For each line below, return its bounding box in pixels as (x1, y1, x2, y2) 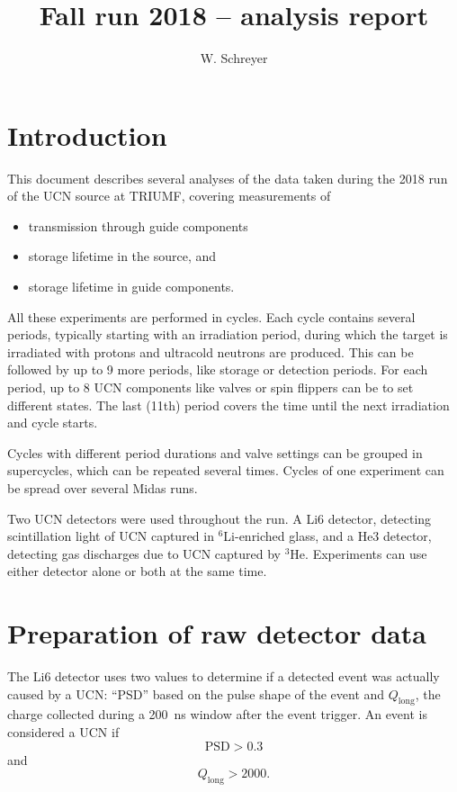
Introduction (7, 116, 167, 153)
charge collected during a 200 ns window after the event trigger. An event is (7, 705, 427, 724)
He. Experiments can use (290, 544, 427, 562)
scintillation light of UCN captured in (7, 526, 214, 545)
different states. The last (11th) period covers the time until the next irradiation (7, 395, 450, 414)
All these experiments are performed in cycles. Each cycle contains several (7, 307, 416, 326)
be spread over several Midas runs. (7, 478, 198, 497)
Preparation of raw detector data (7, 615, 426, 652)
